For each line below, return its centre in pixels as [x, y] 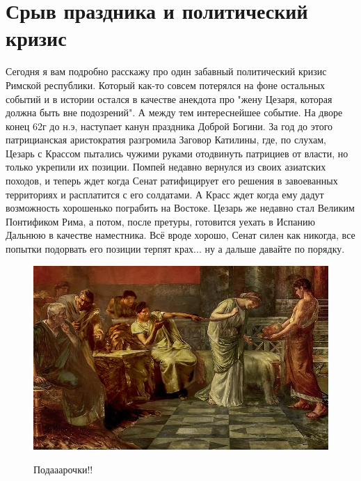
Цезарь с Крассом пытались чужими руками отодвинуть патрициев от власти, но [177, 153]
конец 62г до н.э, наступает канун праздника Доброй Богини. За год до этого [169, 126]
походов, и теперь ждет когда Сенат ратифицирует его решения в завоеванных [172, 181]
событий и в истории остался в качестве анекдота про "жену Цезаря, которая [169, 98]
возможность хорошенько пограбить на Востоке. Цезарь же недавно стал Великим [180, 208]
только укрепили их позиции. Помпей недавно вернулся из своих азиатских [166, 167]
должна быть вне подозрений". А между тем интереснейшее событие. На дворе [174, 112]
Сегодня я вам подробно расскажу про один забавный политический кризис [166, 71]
